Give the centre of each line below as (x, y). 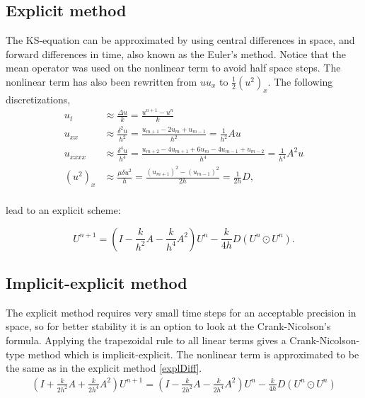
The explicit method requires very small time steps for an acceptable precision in (181, 312)
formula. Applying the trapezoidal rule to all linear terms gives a (146, 340)
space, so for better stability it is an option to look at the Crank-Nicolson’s (168, 326)
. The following (300, 81)
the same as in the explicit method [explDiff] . (104, 368)
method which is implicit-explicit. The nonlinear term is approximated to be (193, 354)
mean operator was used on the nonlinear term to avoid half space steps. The (173, 68)
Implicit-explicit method (97, 282)
